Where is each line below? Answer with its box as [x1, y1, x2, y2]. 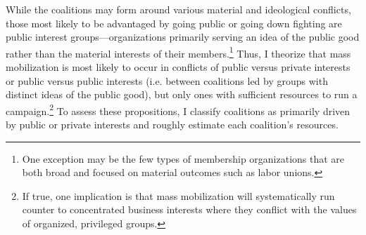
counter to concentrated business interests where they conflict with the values [22, 202, 357, 217]
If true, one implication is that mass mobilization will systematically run [22, 188, 335, 203]
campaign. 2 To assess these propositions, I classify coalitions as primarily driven [6, 101, 351, 118]
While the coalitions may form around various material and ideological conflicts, [6, 2, 351, 16]
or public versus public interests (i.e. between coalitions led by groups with [6, 73, 328, 88]
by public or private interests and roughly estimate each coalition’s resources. [6, 117, 339, 132]
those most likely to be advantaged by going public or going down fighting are [6, 15, 342, 30]
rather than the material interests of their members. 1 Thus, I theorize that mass [6, 43, 351, 60]
